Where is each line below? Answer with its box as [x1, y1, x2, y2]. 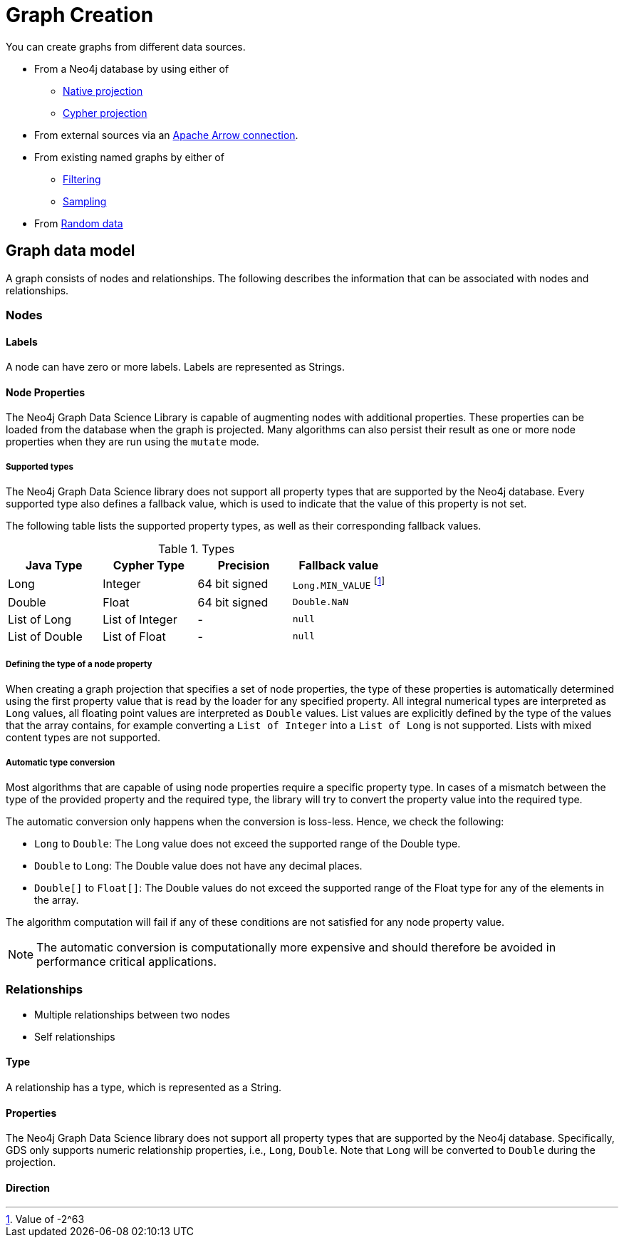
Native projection [63, 84, 143, 97]
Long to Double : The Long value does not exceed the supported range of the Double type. [34, 837, 461, 850]
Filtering [63, 172, 101, 185]
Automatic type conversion [6, 757, 115, 768]
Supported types [6, 461, 73, 472]
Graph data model [6, 242, 135, 260]
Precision [217, 558, 270, 573]
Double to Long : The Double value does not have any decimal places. [34, 860, 363, 872]
